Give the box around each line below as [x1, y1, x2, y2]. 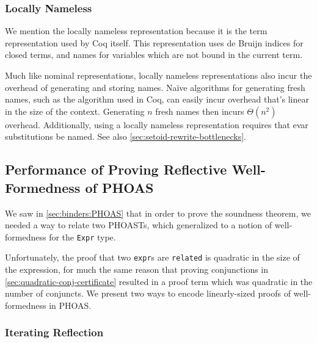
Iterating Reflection [5, 325, 104, 340]
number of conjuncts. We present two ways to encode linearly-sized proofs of [5, 287, 291, 300]
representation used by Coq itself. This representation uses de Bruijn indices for [5, 36, 304, 49]
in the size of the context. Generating [5, 104, 145, 117]
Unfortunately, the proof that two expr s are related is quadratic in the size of [5, 251, 300, 264]
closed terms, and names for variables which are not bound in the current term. [5, 48, 303, 61]
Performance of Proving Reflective [5, 160, 227, 179]
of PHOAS [85, 178, 154, 197]
